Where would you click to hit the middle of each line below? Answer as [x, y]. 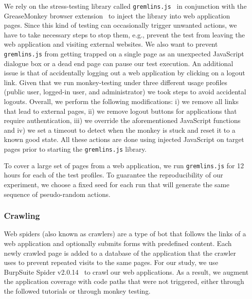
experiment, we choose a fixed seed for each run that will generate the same [117, 184]
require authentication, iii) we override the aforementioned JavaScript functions [122, 120]
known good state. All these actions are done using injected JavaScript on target [124, 139]
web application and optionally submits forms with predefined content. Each [118, 243]
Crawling [22, 216]
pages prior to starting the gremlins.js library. [75, 149]
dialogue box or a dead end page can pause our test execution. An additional [119, 63]
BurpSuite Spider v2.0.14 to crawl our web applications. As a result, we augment [126, 272]
